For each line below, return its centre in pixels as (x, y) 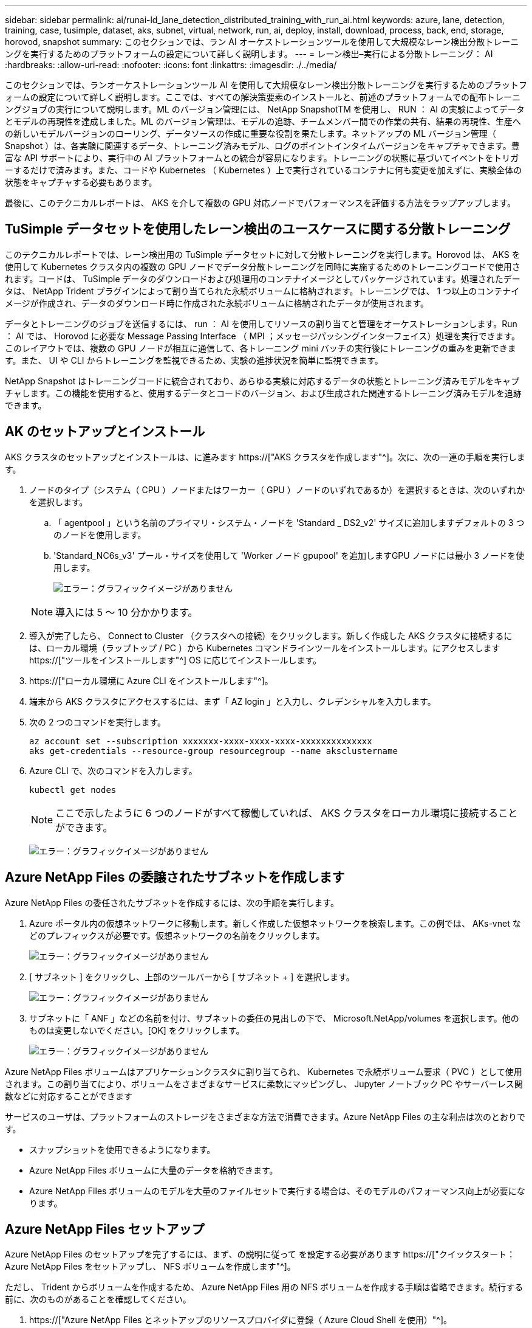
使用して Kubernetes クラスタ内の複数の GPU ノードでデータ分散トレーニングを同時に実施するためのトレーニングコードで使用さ (263, 266)
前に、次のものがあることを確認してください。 (98, 1299)
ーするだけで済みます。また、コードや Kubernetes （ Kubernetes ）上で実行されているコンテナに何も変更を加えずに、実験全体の (264, 170)
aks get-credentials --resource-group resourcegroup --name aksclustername (213, 751)
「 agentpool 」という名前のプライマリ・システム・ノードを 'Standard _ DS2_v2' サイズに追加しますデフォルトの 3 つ (289, 522)
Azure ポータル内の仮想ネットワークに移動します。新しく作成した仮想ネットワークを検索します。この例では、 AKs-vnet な (275, 923)
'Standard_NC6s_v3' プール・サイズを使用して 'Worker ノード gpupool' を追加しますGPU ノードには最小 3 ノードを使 (289, 555)
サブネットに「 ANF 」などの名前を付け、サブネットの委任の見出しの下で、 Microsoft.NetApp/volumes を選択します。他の (274, 1018)
